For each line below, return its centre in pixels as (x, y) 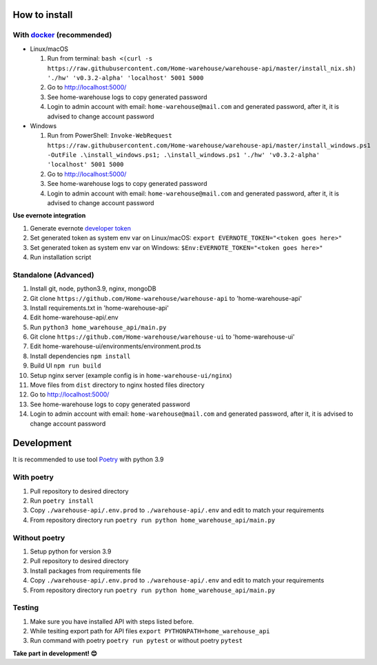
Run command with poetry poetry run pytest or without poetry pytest (136, 641)
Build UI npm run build (65, 366)
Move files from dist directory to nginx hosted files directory (117, 385)
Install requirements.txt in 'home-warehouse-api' (99, 308)
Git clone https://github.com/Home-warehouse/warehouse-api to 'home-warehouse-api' (166, 298)
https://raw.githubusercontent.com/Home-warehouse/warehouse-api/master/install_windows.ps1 (209, 145)
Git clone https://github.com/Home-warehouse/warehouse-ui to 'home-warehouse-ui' (163, 337)
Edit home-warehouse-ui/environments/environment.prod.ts (115, 346)
